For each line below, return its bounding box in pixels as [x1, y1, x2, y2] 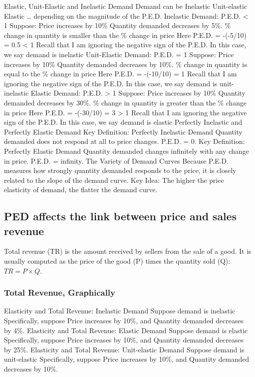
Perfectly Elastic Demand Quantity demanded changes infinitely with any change [4, 145, 249, 156]
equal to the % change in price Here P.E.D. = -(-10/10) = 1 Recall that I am [4, 69, 237, 79]
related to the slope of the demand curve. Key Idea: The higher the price [4, 174, 224, 185]
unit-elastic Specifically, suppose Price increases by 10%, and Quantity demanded [4, 354, 250, 364]
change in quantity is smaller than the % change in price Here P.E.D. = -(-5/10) [4, 30, 247, 40]
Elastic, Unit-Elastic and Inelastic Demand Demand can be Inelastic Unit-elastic [4, 1, 247, 11]
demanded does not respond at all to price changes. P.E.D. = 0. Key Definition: [4, 136, 245, 146]
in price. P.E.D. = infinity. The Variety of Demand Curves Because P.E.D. [4, 155, 229, 166]
